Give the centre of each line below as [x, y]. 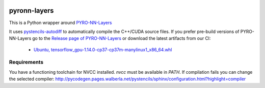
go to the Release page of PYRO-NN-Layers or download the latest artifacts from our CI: [121, 38]
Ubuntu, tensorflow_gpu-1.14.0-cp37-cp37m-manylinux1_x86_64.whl [103, 50]
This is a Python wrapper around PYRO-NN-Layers [61, 23]
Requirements [26, 62]
